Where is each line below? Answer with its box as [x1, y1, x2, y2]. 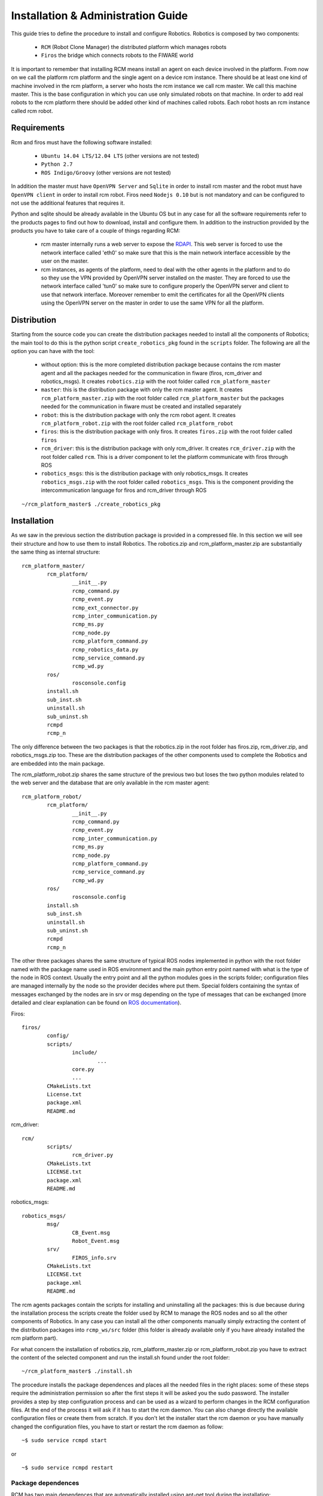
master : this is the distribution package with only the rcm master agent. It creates [41, 386, 243, 393]
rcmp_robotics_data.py [72, 646, 139, 653]
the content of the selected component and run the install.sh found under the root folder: [11, 1354, 230, 1361]
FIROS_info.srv [72, 1254, 117, 1261]
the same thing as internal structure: [11, 548, 100, 556]
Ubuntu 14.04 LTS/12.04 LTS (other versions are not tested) [41, 152, 200, 159]
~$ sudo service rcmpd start [22, 1437, 107, 1444]
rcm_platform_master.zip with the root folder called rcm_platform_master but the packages [41, 394, 284, 402]
